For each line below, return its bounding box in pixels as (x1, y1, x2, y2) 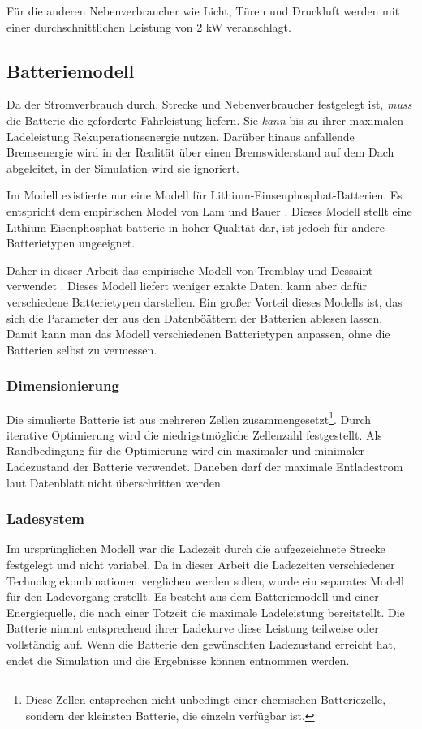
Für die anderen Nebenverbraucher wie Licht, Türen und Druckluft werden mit (6, 2, 400, 19)
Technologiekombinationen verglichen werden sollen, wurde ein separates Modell (6, 572, 404, 589)
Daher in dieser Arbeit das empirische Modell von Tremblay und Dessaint (6, 261, 373, 278)
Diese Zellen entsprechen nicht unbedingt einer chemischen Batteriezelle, (25, 691, 386, 708)
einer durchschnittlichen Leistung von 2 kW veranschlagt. (6, 18, 291, 35)
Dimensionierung (6, 375, 119, 396)
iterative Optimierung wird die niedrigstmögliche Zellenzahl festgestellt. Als (6, 426, 382, 443)
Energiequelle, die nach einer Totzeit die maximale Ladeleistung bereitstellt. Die (6, 603, 405, 620)
